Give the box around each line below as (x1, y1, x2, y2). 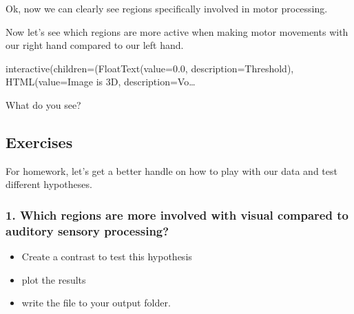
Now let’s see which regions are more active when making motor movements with (6, 24, 348, 39)
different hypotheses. (6, 177, 92, 191)
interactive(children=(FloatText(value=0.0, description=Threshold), (6, 61, 294, 75)
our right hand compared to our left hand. (6, 38, 184, 52)
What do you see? (6, 97, 81, 112)
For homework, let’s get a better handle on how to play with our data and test (6, 163, 337, 178)
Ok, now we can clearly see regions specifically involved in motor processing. (6, 1, 328, 15)
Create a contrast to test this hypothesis (21, 249, 192, 264)
